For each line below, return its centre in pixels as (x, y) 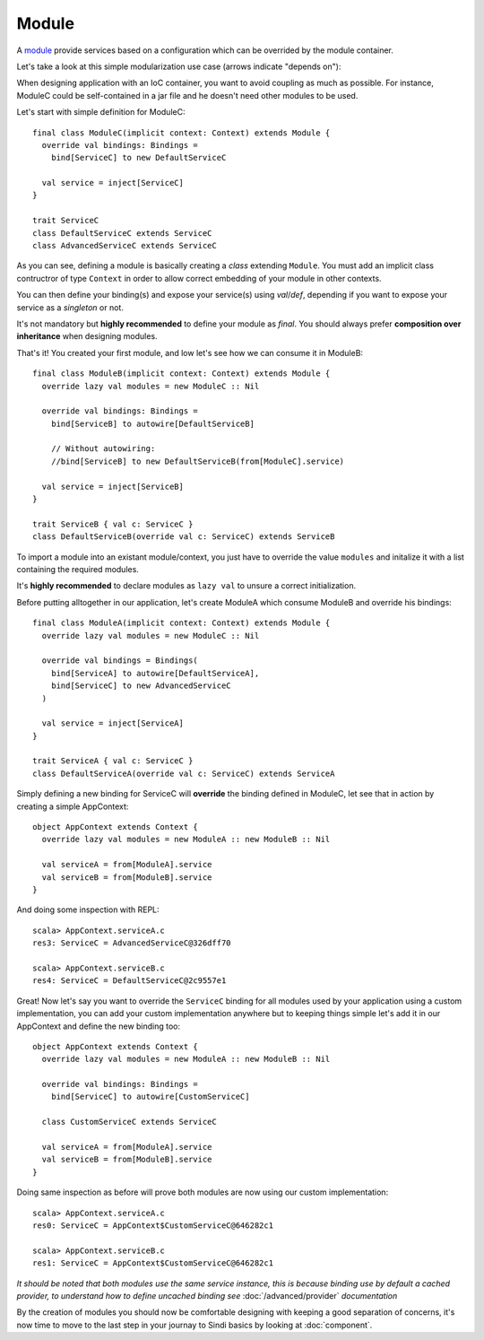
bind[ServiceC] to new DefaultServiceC (138, 158)
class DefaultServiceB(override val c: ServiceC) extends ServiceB (184, 537)
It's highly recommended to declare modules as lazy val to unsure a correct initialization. (186, 586)
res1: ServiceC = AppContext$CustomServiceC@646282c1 (153, 1263)
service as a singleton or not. (70, 307)
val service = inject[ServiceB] (112, 486)
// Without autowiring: (103, 449)
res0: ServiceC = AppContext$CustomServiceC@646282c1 (153, 1225)
